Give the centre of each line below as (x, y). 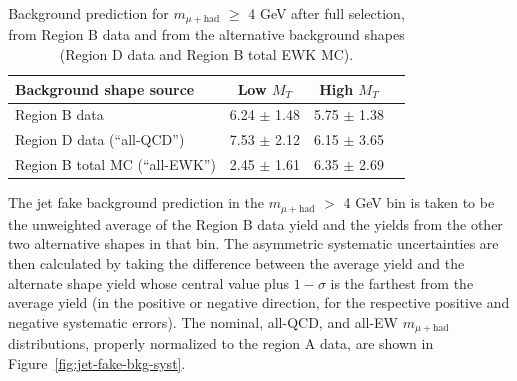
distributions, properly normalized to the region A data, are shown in (221, 343)
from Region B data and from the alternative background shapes (206, 34)
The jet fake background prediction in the (136, 202)
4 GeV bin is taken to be (419, 202)
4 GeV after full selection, (326, 13)
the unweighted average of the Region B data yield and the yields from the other (255, 223)
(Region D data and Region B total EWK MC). (206, 54)
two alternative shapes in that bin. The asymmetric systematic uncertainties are (253, 243)
